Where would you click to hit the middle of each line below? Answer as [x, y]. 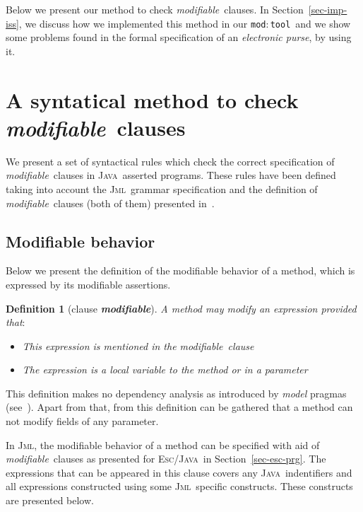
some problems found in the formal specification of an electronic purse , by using [179, 37]
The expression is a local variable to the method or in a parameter [165, 370]
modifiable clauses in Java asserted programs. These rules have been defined [171, 175]
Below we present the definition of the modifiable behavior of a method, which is [180, 270]
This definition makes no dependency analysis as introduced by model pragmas [176, 393]
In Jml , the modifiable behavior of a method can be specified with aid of [163, 444]
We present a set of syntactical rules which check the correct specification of [170, 161]
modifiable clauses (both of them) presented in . [110, 203]
